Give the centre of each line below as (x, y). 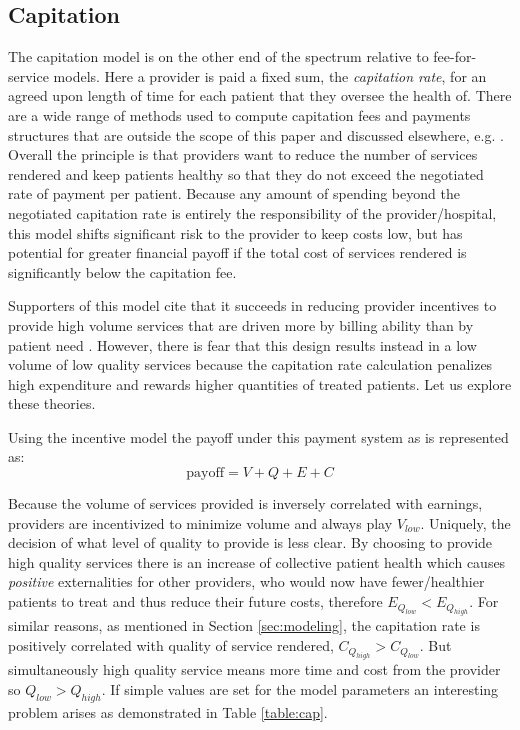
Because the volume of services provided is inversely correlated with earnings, (245, 503)
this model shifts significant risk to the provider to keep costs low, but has (235, 232)
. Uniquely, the (465, 522)
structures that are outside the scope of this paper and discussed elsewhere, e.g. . (256, 134)
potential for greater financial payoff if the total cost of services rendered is (237, 252)
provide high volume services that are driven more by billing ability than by (241, 324)
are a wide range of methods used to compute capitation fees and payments (239, 114)
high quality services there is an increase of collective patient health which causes (257, 561)
